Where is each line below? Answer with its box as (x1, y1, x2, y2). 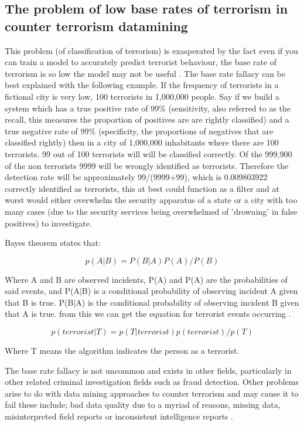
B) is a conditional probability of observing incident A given (81, 285, 298, 297)
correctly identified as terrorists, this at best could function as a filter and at (5, 182, 279, 194)
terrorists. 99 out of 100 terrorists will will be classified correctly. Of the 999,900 (5, 147, 292, 160)
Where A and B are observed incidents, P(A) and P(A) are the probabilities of (5, 273, 288, 285)
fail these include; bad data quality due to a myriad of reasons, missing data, (5, 398, 281, 411)
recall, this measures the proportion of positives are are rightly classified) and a (5, 113, 289, 126)
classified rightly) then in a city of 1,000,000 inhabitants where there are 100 (5, 136, 279, 148)
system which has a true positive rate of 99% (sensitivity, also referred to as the (5, 102, 291, 114)
